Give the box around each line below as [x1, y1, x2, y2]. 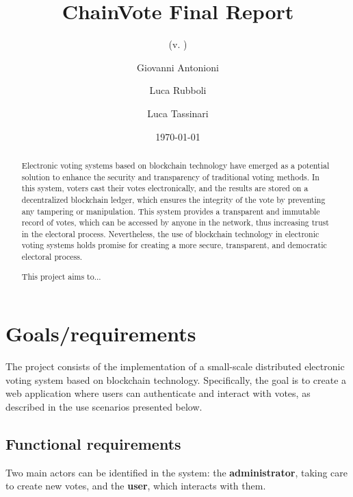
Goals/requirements [5, 319, 196, 348]
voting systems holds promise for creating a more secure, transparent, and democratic [21, 239, 327, 251]
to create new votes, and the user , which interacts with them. [5, 478, 266, 493]
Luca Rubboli [149, 83, 207, 97]
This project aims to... [21, 270, 101, 282]
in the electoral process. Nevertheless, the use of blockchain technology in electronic [21, 228, 319, 239]
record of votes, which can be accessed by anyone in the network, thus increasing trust [21, 217, 329, 228]
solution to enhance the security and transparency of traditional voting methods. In [21, 171, 319, 182]
